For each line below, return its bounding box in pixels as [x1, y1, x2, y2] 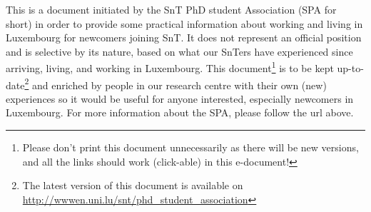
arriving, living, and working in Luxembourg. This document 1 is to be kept [6, 59, 334, 76]
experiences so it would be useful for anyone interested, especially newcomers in [6, 91, 354, 106]
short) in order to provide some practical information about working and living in [6, 16, 363, 31]
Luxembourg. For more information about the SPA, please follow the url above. [6, 105, 354, 120]
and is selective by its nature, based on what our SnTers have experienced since [6, 44, 353, 59]
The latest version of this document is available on [22, 178, 243, 193]
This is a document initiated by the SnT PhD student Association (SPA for [6, 2, 337, 16]
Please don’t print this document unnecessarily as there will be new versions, [22, 140, 359, 155]
